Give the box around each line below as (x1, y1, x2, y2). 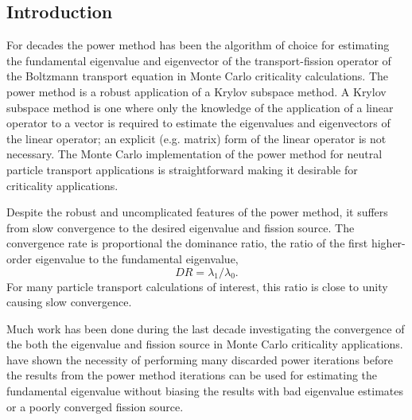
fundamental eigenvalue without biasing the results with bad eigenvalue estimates (6, 383, 403, 399)
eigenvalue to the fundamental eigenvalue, (35, 250, 239, 266)
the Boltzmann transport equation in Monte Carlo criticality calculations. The (6, 68, 389, 84)
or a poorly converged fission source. (6, 398, 184, 414)
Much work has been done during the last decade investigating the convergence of (6, 320, 405, 336)
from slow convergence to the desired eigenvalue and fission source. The (6, 219, 355, 235)
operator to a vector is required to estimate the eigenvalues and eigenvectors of (6, 115, 391, 131)
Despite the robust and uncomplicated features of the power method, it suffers (6, 204, 388, 220)
